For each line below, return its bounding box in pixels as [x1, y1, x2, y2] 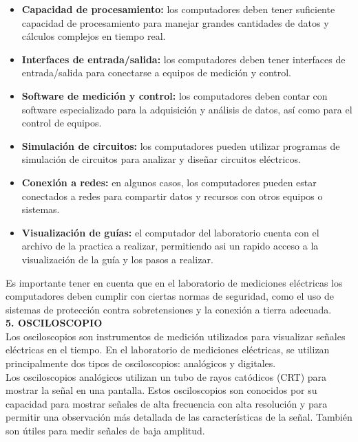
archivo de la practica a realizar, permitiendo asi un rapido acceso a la [21, 239, 319, 253]
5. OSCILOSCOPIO [6, 316, 103, 330]
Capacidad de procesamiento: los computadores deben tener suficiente [21, 2, 335, 16]
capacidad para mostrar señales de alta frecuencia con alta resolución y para [6, 396, 328, 410]
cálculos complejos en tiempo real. [21, 29, 166, 43]
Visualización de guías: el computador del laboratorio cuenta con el [21, 225, 319, 239]
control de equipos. [21, 115, 102, 130]
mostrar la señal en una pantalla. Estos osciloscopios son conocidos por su [6, 383, 317, 397]
